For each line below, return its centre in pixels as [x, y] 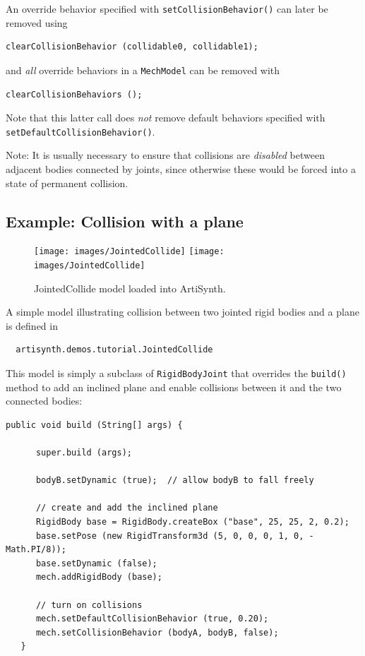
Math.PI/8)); [36, 550]
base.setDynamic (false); [96, 563]
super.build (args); [84, 453]
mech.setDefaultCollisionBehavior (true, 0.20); [152, 619]
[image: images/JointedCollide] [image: [129, 252]
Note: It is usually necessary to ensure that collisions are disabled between [165, 155]
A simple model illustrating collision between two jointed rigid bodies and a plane [182, 312]
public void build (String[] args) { [94, 425]
